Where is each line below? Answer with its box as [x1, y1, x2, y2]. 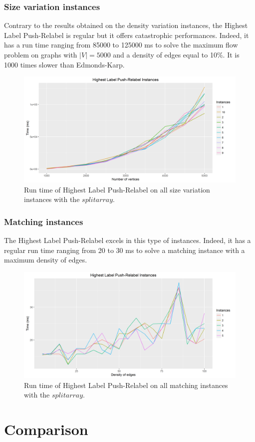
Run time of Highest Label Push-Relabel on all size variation [24, 184, 210, 194]
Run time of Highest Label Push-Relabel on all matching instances [24, 379, 228, 390]
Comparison [4, 418, 88, 439]
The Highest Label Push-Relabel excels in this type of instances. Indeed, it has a [4, 235, 251, 245]
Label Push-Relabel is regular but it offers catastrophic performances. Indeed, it [4, 29, 249, 40]
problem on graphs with [4, 49, 77, 59]
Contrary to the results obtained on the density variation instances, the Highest [4, 20, 248, 30]
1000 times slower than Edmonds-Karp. [4, 59, 125, 69]
